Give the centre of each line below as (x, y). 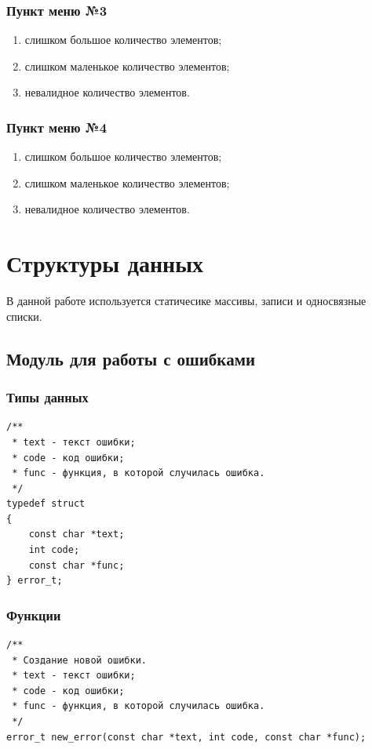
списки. (24, 316)
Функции (34, 614)
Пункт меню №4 (57, 127)
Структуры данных (105, 263)
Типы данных (47, 397)
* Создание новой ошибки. (79, 660)
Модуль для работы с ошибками (131, 358)
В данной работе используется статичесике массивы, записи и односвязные (186, 301)
